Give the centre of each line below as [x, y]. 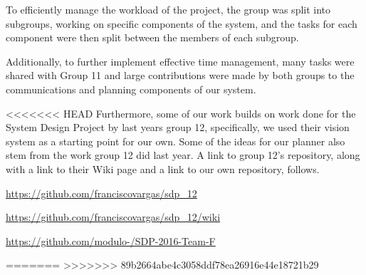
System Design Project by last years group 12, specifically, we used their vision [178, 127]
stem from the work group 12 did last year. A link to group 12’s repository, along [183, 155]
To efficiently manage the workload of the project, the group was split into [168, 9]
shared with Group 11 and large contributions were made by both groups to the [180, 75]
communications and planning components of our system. [131, 89]
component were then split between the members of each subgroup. [152, 37]
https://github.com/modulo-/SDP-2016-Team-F [111, 240]
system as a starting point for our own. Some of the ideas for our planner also [176, 141]
